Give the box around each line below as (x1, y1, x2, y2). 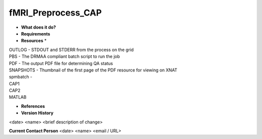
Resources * (21, 38, 47, 44)
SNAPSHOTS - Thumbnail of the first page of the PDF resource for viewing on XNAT (9, 67, 178, 73)
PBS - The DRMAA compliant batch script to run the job (9, 53, 120, 59)
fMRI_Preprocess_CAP (9, 7, 102, 18)
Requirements (21, 31, 50, 36)
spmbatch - (9, 74, 33, 80)
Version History (21, 110, 53, 116)
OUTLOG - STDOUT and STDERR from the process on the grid (9, 47, 134, 52)
